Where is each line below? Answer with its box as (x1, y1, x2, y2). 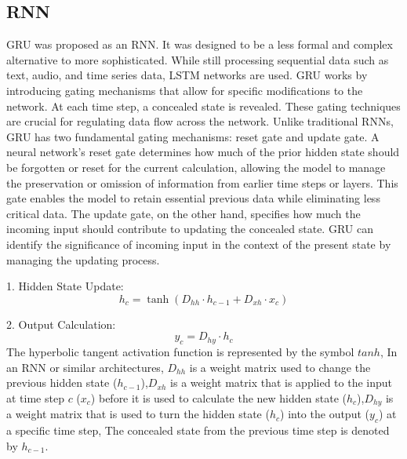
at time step (6, 389, 64, 406)
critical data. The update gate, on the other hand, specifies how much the (6, 205, 361, 221)
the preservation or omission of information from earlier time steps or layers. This (6, 174, 398, 191)
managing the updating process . (6, 251, 160, 268)
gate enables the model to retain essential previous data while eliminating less (6, 190, 380, 206)
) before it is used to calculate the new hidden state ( (90, 389, 347, 406)
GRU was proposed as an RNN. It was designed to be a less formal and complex (6, 36, 393, 53)
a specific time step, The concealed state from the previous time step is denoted (6, 422, 390, 439)
